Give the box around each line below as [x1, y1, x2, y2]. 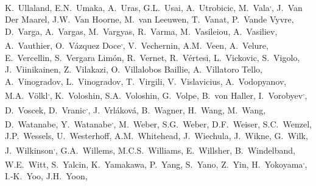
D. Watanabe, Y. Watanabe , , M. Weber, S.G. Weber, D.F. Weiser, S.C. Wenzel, [5, 115, 312, 130]
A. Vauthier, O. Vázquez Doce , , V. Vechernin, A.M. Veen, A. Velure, [5, 37, 269, 52]
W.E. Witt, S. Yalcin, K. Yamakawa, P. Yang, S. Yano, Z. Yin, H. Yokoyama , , [5, 156, 307, 170]
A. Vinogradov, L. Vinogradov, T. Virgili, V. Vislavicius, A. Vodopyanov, [5, 74, 287, 87]
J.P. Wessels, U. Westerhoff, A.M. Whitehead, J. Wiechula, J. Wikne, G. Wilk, [5, 129, 308, 142]
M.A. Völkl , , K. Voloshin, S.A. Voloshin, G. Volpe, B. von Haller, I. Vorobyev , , [5, 87, 307, 102]
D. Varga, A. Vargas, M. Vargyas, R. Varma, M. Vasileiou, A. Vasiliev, [5, 24, 278, 37]
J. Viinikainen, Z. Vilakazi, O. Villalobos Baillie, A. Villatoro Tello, [5, 63, 262, 76]
